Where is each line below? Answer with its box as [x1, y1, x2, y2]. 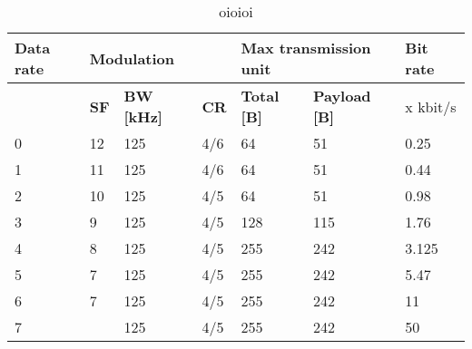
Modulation [89, 47, 175, 69]
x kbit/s [405, 95, 457, 117]
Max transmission [241, 37, 371, 58]
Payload [312, 85, 371, 106]
